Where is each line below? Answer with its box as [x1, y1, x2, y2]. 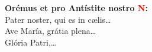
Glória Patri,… [5, 36, 57, 48]
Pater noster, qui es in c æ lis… [5, 13, 111, 25]
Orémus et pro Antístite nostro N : [5, 2, 148, 13]
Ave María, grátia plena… [5, 25, 96, 37]
